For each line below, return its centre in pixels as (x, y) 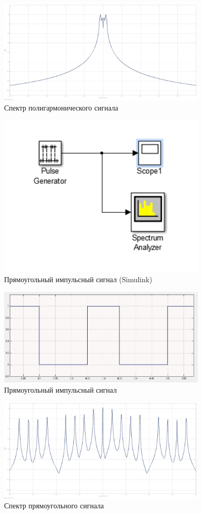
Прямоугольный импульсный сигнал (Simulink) (78, 279)
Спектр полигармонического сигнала (61, 107)
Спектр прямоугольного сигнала (54, 506)
